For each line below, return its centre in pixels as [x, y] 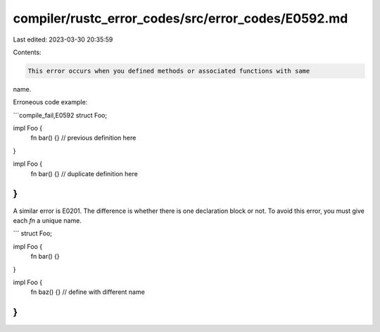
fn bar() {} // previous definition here [83, 138]
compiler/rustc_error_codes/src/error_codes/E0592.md [180, 18]
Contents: [27, 52]
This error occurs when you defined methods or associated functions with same [169, 71]
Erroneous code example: [50, 102]
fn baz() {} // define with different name [88, 292]
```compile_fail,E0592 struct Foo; [60, 115]
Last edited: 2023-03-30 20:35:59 [63, 39]
